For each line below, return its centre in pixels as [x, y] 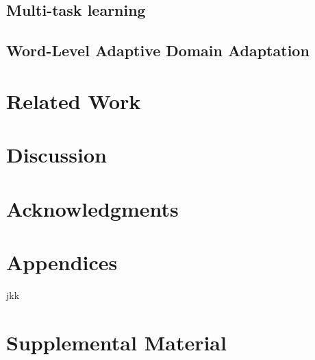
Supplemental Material [116, 342]
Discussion [56, 155]
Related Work [74, 100]
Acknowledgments [92, 208]
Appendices [62, 262]
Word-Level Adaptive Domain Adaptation [158, 50]
